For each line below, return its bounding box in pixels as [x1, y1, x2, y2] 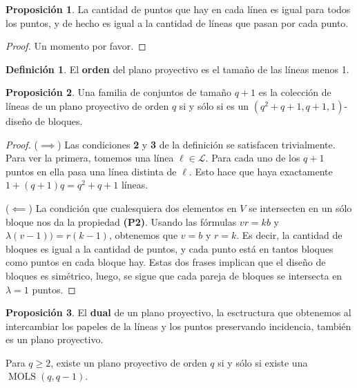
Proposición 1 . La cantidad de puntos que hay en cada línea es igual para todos [6, 2, 351, 16]
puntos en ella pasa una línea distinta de [6, 164, 177, 178]
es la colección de [258, 85, 331, 99]
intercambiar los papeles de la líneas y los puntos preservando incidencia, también [6, 318, 351, 333]
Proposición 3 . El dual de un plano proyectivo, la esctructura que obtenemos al [6, 305, 351, 320]
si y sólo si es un [179, 98, 249, 113]
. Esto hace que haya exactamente [189, 164, 333, 178]
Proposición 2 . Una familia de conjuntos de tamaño [6, 85, 232, 99]
